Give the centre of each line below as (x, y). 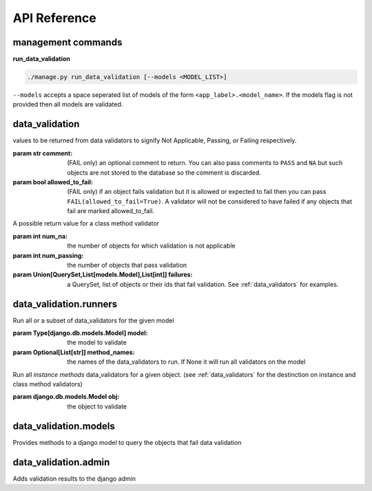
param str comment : (43, 153)
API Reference (54, 18)
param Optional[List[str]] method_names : (74, 352)
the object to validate (97, 406)
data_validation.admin (61, 462)
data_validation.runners (65, 304)
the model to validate (97, 342)
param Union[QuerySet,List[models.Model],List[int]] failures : (103, 274)
